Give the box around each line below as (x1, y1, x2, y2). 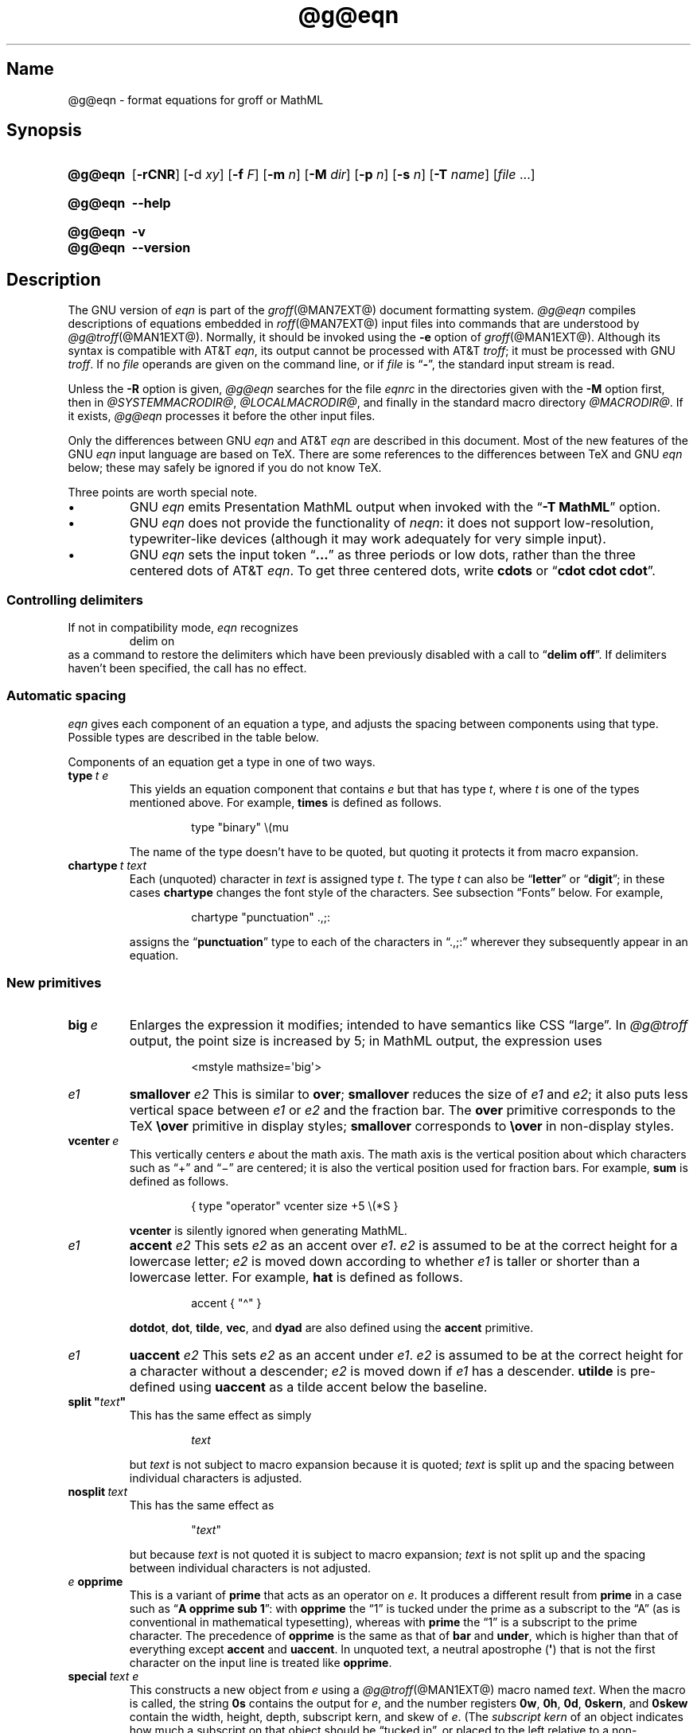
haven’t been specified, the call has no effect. (68, 661, 307, 676)
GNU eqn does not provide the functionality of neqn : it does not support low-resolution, (130, 515, 654, 532)
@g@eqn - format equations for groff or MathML (68, 92, 324, 107)
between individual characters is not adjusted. (129, 1560, 372, 1575)
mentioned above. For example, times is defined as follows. (129, 795, 442, 809)
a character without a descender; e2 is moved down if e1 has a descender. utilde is (129, 1362, 627, 1379)
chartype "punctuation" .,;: (191, 909, 330, 924)
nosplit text (68, 1484, 128, 1498)
